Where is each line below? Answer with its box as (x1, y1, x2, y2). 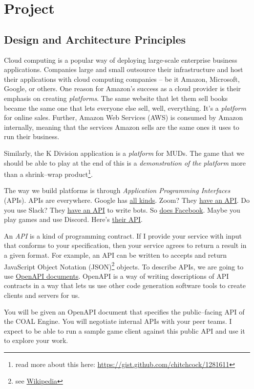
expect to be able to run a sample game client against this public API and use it (4, 325, 245, 336)
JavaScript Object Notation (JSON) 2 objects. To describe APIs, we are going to (4, 260, 244, 271)
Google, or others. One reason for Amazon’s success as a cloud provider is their (4, 83, 241, 94)
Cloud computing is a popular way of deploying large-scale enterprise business (4, 54, 237, 65)
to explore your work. (4, 335, 68, 345)
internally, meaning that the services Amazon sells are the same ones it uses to (4, 122, 239, 132)
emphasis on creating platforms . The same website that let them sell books (4, 93, 228, 103)
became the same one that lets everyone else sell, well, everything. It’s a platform (4, 102, 246, 113)
